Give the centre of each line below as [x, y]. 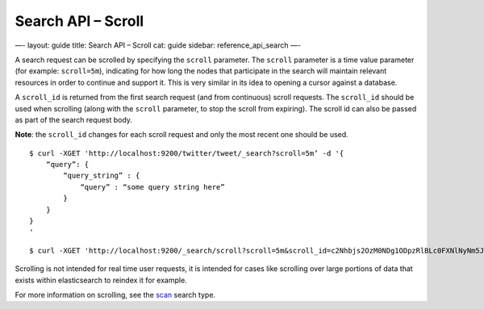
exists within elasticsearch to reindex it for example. [101, 280]
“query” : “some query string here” [152, 187]
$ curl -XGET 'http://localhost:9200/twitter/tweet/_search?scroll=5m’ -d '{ [187, 153]
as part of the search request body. [74, 119]
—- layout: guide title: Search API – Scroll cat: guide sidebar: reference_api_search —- [158, 45]
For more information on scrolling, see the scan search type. [115, 294]
